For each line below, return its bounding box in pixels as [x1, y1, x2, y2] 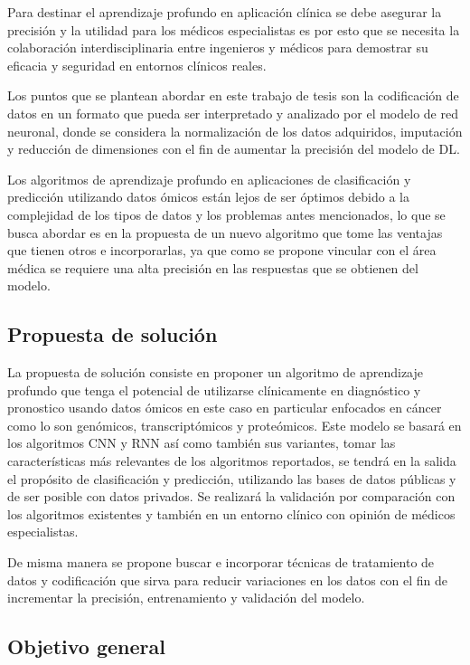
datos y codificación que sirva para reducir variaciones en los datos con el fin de [7, 570, 448, 589]
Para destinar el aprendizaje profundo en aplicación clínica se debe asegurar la [7, 3, 442, 21]
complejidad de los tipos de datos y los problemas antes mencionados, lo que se [7, 204, 446, 223]
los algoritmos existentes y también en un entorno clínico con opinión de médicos [7, 504, 456, 523]
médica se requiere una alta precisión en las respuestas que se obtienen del [7, 258, 418, 277]
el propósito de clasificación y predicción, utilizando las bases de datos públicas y [7, 469, 456, 488]
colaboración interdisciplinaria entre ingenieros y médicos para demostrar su [7, 38, 428, 57]
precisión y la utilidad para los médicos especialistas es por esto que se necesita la [7, 20, 460, 39]
